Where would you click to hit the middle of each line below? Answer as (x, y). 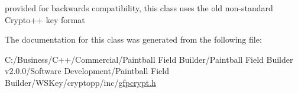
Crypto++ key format (45, 19)
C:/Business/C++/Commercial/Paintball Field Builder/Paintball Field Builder (149, 59)
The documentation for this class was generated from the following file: (133, 39)
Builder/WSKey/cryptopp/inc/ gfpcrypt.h (80, 82)
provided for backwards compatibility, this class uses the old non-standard (139, 8)
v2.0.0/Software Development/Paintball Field (87, 71)
